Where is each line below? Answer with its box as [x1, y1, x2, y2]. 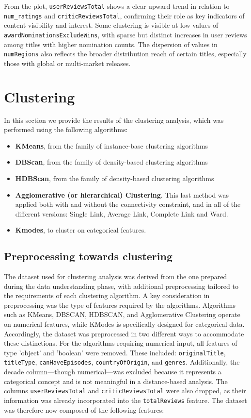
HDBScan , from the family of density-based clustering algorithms [15, 173, 214, 183]
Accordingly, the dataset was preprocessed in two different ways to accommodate [4, 328, 244, 338]
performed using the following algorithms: [4, 124, 128, 134]
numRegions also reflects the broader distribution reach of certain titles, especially [4, 49, 247, 59]
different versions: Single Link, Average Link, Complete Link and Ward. [15, 208, 228, 218]
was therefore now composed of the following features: [4, 404, 164, 415]
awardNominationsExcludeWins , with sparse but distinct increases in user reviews [4, 29, 247, 39]
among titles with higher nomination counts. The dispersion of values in [4, 39, 218, 49]
